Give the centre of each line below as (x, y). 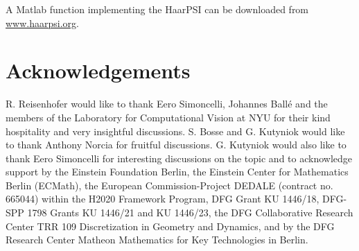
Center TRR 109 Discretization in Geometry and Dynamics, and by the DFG (170, 226)
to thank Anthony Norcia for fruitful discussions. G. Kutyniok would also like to (176, 145)
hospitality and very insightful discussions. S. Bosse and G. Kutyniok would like (175, 131)
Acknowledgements (98, 70)
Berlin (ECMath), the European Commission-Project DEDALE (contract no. (169, 185)
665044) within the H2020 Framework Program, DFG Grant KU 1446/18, (163, 199)
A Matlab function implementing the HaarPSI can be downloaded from (157, 9)
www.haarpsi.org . (42, 23)
